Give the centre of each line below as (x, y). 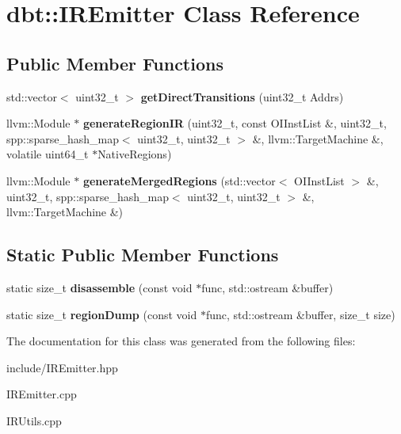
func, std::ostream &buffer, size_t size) (300, 314)
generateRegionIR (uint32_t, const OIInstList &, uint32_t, (235, 123)
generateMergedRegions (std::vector (179, 180)
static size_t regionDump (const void (102, 314)
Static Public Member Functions (143, 255)
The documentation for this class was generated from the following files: (181, 341)
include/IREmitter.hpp (62, 367)
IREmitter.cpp (42, 394)
